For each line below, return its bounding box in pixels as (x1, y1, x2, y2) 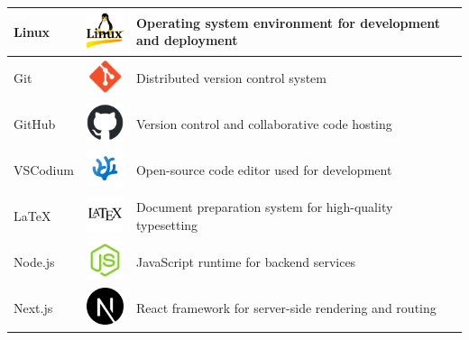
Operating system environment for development (135, 13, 441, 32)
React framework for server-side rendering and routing (135, 298, 437, 317)
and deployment (135, 31, 238, 50)
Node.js (14, 253, 55, 271)
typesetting (135, 215, 198, 234)
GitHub (14, 115, 56, 133)
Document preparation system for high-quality (135, 198, 393, 216)
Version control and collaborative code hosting (135, 115, 392, 133)
